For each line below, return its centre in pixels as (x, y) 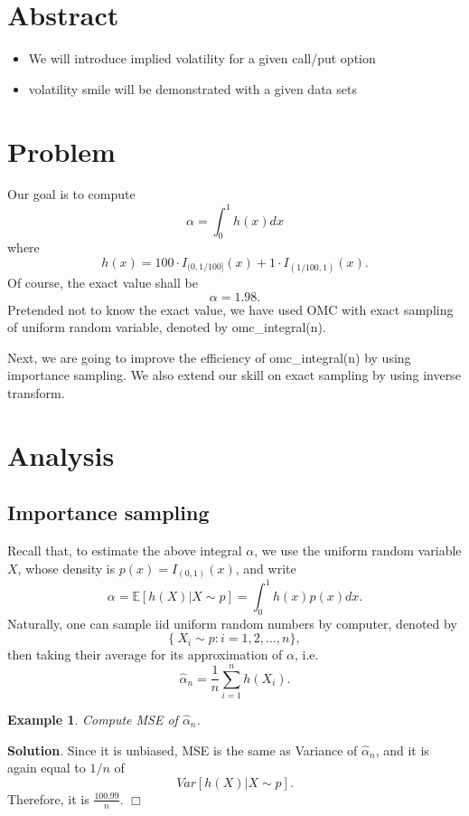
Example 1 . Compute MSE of (93, 719)
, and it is (402, 750)
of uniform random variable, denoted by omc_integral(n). (167, 327)
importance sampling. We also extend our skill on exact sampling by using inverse (234, 375)
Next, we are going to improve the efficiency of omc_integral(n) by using (209, 357)
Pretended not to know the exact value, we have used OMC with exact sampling (230, 309)
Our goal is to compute (71, 194)
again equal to (47, 768)
